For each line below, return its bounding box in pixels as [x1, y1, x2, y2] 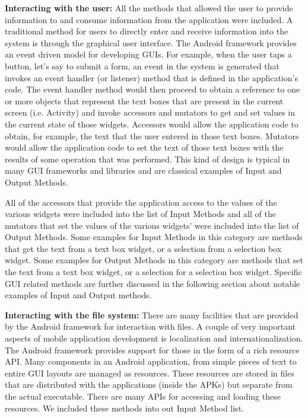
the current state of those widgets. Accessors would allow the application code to [5, 117, 299, 130]
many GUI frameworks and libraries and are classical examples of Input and [5, 164, 282, 177]
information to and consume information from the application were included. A [5, 13, 293, 25]
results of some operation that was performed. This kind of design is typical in [5, 152, 290, 165]
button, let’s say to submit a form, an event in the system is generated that [5, 59, 280, 72]
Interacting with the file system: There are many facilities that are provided [5, 308, 299, 321]
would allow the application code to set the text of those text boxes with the [5, 141, 284, 154]
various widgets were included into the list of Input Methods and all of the [5, 208, 276, 220]
